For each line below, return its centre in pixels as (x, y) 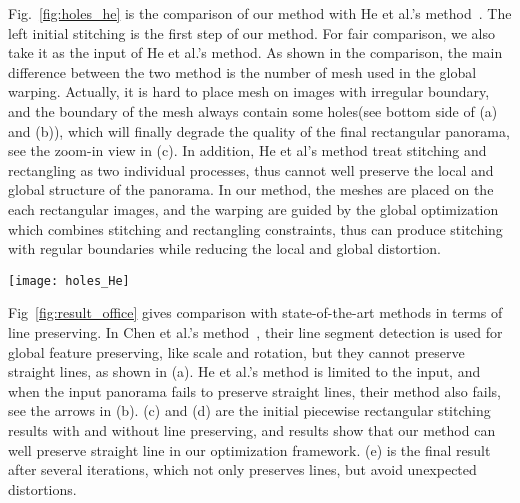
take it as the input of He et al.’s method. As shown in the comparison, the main (255, 52)
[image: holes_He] (69, 280)
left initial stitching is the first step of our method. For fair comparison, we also (251, 32)
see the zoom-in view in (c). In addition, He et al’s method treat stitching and (247, 150)
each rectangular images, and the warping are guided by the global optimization (253, 208)
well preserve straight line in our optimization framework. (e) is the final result (249, 449)
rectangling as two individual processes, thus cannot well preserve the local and (251, 169)
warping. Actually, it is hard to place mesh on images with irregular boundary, (249, 91)
